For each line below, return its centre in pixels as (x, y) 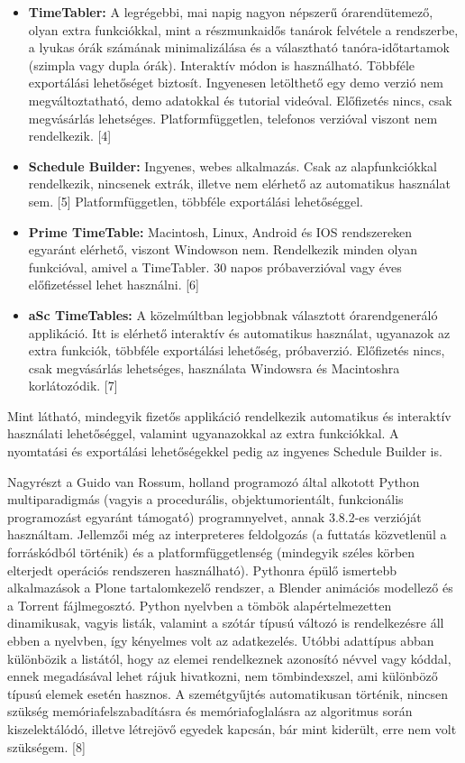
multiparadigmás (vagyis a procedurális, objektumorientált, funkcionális (205, 499)
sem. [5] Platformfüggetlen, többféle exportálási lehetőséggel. (196, 201)
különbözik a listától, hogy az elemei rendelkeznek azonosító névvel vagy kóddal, (229, 658)
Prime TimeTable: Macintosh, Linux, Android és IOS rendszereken (220, 231)
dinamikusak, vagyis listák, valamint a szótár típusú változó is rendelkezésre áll (226, 623)
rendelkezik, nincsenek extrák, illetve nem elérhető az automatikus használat (239, 184)
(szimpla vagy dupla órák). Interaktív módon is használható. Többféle (222, 64)
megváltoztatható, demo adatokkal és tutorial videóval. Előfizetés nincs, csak (240, 100)
